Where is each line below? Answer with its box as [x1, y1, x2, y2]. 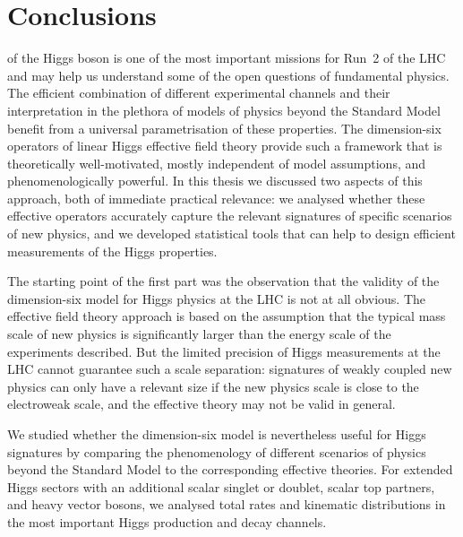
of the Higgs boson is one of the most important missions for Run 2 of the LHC [7, 48, 446, 67]
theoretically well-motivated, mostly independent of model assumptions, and [7, 153, 426, 172]
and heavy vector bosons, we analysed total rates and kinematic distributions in [7, 495, 446, 514]
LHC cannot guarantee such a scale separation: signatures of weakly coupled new [7, 359, 452, 378]
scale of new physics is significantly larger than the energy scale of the [7, 325, 391, 343]
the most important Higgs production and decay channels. [7, 512, 327, 531]
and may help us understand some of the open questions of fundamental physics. [7, 65, 450, 84]
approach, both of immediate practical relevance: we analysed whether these [7, 188, 425, 207]
